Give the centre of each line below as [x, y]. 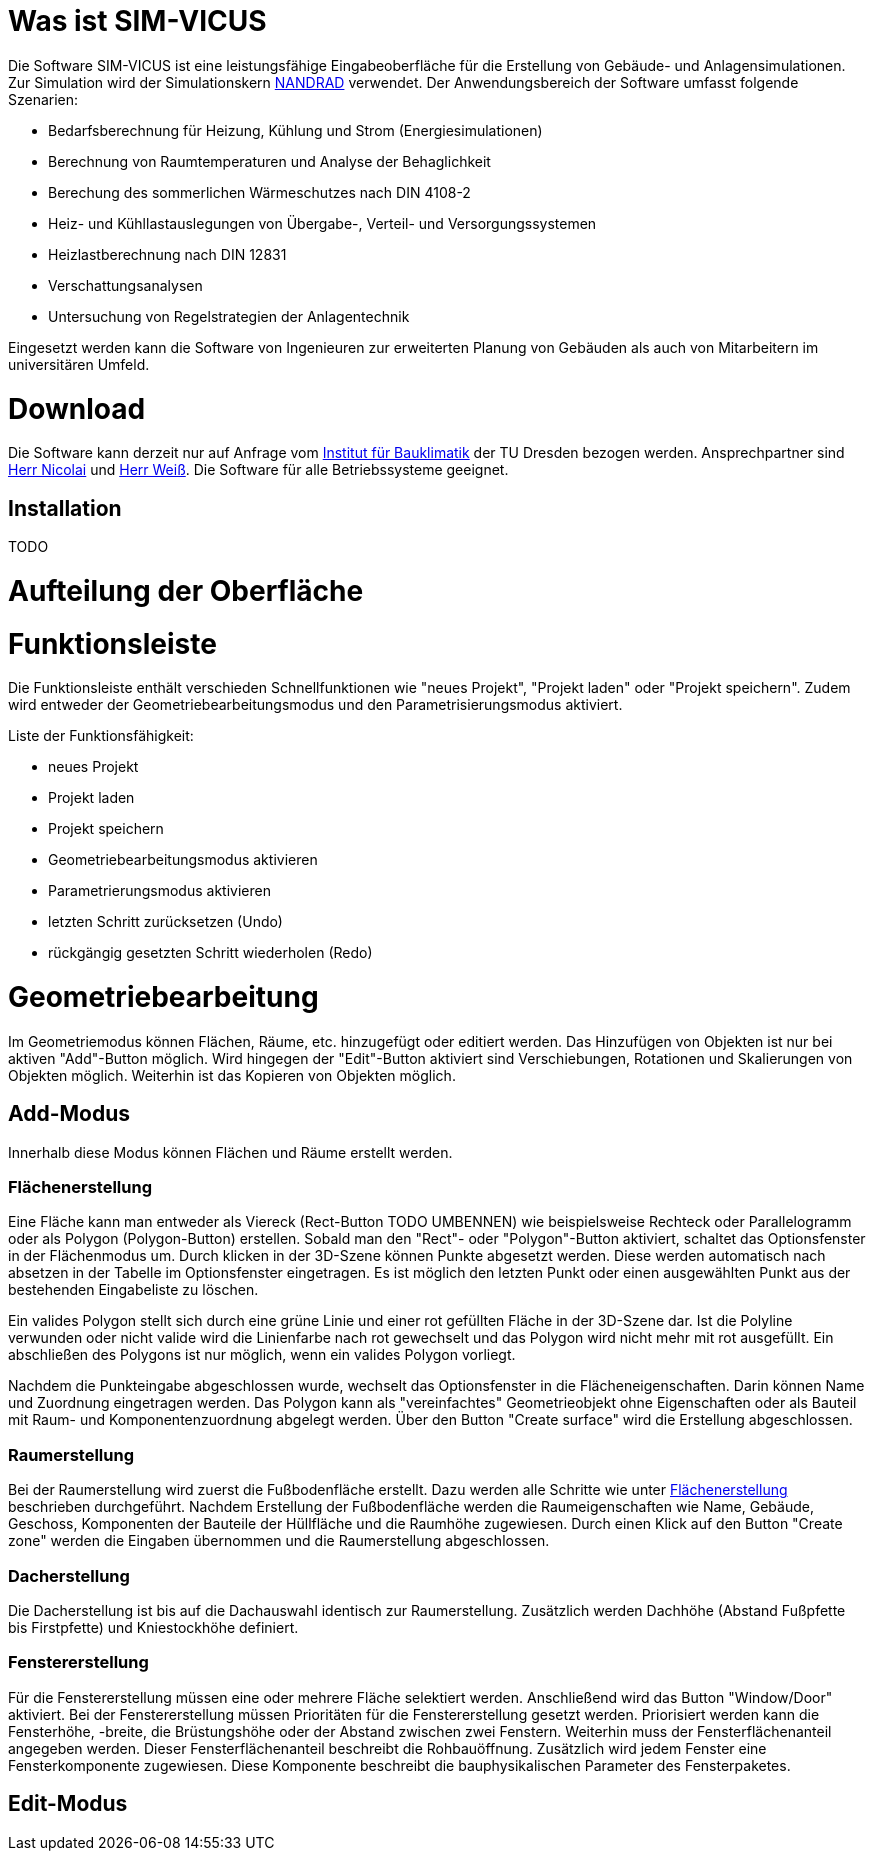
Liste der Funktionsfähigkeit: [101, 736]
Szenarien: [43, 99]
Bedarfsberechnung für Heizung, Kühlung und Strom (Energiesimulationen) [295, 130]
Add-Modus [69, 1114]
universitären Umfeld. [79, 364]
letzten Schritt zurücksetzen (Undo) [165, 922]
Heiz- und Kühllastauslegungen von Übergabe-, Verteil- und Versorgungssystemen [322, 223]
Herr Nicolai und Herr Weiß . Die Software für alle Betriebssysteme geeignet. [258, 470]
